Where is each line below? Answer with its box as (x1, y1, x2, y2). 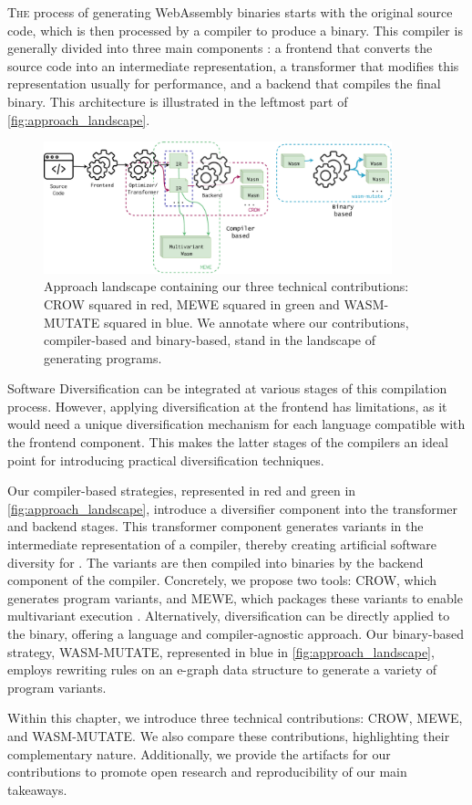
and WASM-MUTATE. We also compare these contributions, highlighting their (7, 726, 450, 745)
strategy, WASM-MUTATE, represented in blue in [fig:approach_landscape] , (7, 642, 435, 661)
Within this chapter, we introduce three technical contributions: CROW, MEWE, (7, 708, 463, 727)
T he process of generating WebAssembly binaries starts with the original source (7, 3, 453, 21)
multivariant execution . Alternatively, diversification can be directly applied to (7, 606, 450, 625)
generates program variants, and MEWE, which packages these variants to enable (7, 588, 463, 607)
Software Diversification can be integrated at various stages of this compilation (7, 379, 447, 398)
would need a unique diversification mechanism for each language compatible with (7, 414, 466, 434)
